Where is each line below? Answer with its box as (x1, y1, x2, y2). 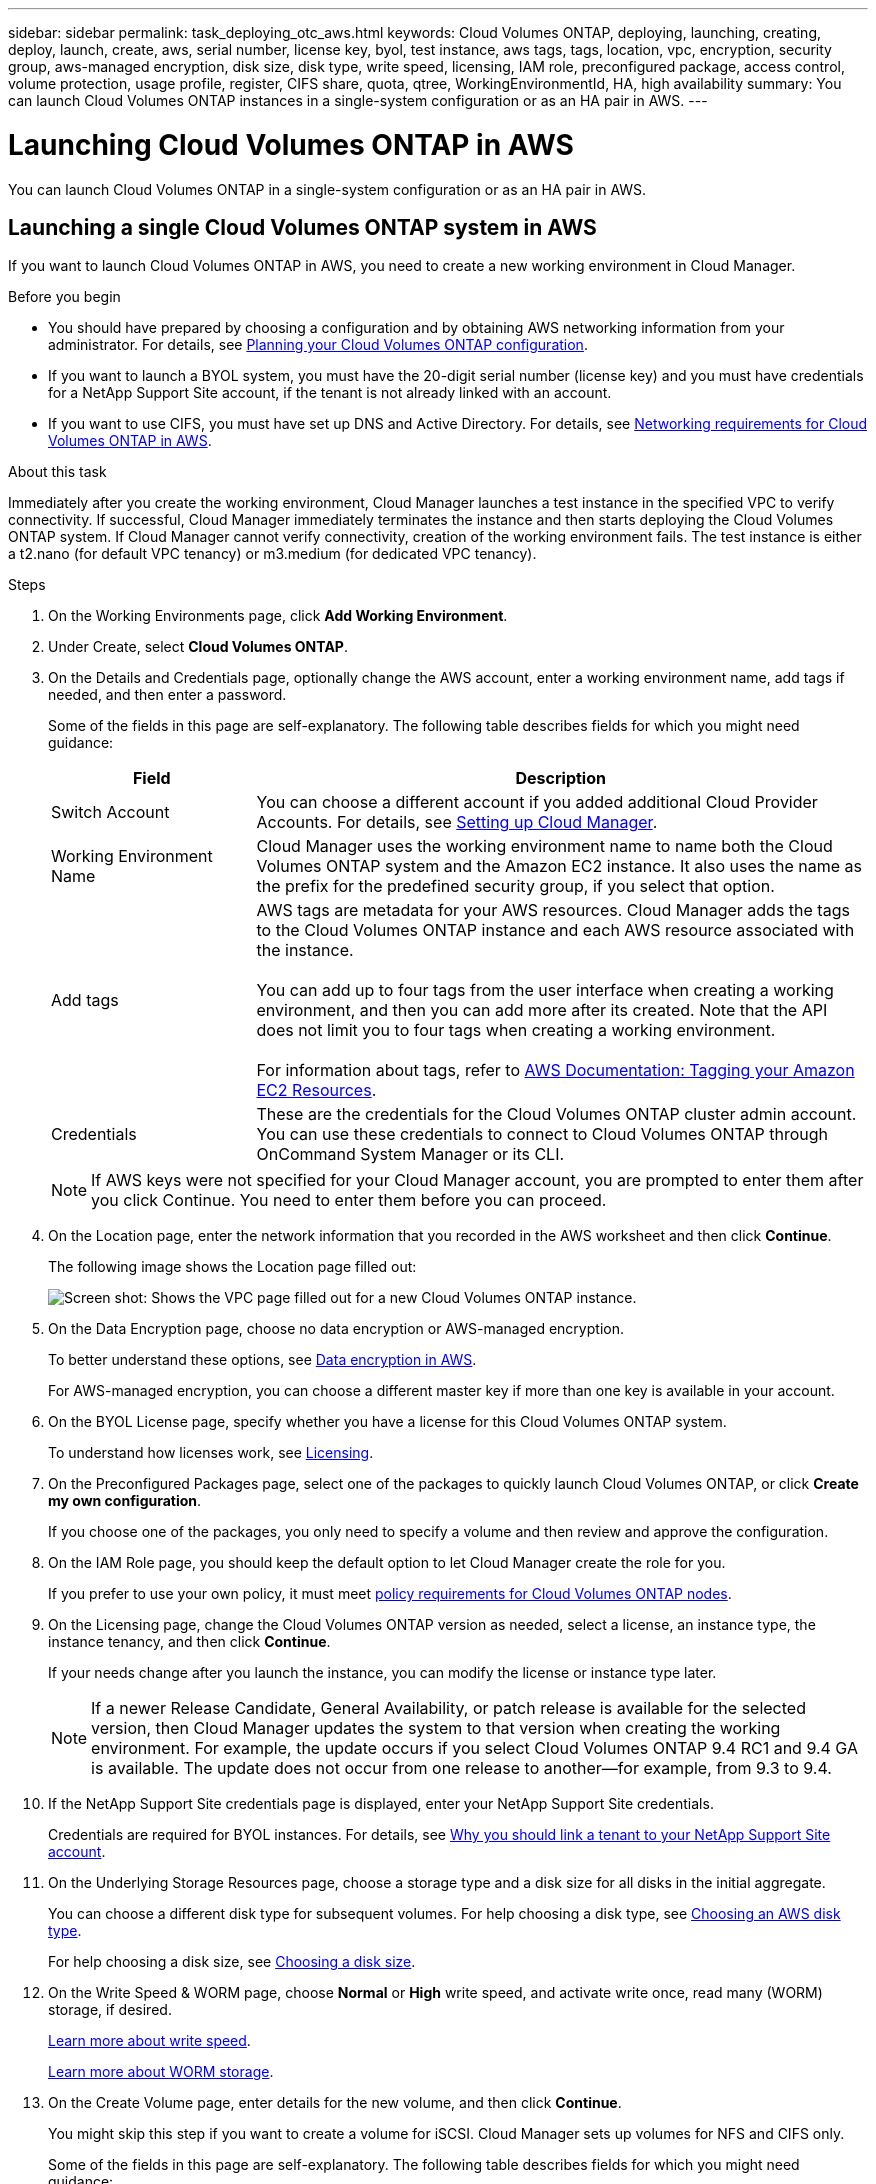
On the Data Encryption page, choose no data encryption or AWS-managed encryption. (48, 1320, 624, 1338)
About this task (8, 463, 107, 481)
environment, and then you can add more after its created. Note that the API (256, 1000, 828, 1021)
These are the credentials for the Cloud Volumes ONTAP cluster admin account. (256, 1104, 857, 1125)
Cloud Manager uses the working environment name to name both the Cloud (256, 836, 833, 857)
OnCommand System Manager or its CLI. (256, 1144, 565, 1165)
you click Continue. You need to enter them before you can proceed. (91, 1190, 607, 1211)
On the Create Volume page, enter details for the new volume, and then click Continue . (48, 2094, 622, 2112)
